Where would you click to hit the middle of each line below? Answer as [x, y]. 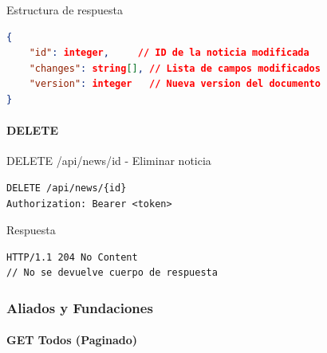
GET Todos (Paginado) [72, 340]
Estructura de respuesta [65, 10]
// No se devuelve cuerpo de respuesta [112, 273]
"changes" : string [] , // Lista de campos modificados [175, 68]
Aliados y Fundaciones [80, 307]
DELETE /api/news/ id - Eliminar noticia [109, 161]
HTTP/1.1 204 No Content [72, 257]
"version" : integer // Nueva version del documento [175, 84]
